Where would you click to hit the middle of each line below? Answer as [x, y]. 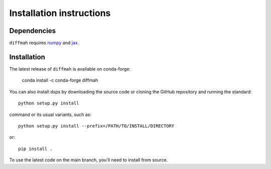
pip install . [35, 148]
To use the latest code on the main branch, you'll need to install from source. [89, 160]
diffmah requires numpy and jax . [44, 43]
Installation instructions [60, 13]
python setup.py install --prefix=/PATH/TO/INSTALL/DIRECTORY [96, 126]
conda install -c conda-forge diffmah [60, 80]
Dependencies [33, 31]
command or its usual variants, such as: [50, 114]
